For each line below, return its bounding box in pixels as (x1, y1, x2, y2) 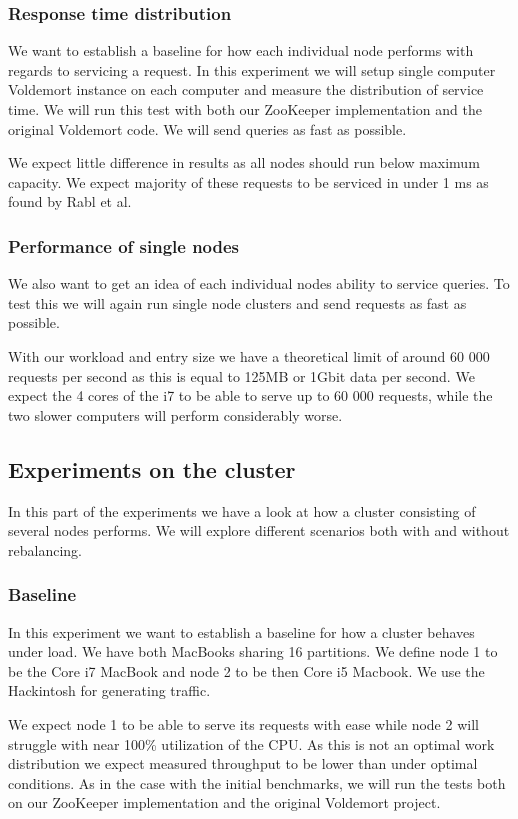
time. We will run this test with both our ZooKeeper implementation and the (8, 99, 482, 119)
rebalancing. (8, 539, 82, 560)
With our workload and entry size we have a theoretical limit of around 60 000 (8, 345, 490, 366)
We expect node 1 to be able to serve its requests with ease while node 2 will (8, 713, 479, 734)
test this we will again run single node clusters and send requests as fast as (8, 292, 467, 313)
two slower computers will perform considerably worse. (8, 404, 343, 425)
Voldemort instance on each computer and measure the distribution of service (8, 79, 484, 100)
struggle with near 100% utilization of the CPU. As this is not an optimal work (8, 733, 495, 754)
